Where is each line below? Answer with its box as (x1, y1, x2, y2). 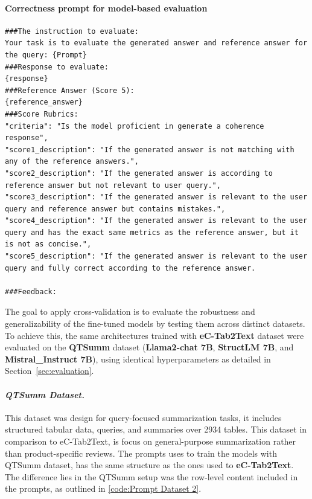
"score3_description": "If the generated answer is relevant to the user (5, 193, 308, 202)
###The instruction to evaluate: (5, 27, 139, 36)
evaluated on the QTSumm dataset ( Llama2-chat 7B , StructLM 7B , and (5, 341, 294, 353)
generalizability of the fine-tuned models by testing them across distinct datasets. (5, 317, 305, 330)
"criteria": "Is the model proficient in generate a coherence (5, 121, 264, 130)
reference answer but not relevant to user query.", (5, 181, 221, 190)
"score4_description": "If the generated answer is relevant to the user (5, 216, 308, 225)
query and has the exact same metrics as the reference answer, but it (5, 228, 299, 237)
